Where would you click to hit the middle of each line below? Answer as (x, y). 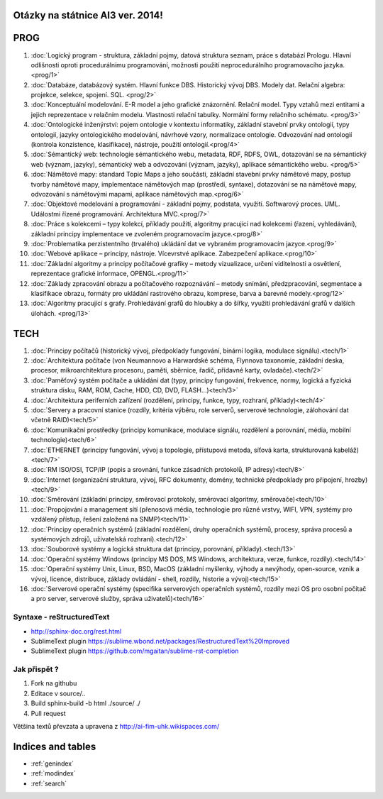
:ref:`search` (49, 783)
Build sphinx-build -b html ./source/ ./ (86, 703)
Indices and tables (55, 746)
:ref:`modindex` (53, 773)
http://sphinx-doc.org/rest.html (76, 631)
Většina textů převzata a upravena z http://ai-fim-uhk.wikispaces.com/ (116, 726)
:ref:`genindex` (52, 764)
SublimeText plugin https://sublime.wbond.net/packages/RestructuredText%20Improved (160, 641)
